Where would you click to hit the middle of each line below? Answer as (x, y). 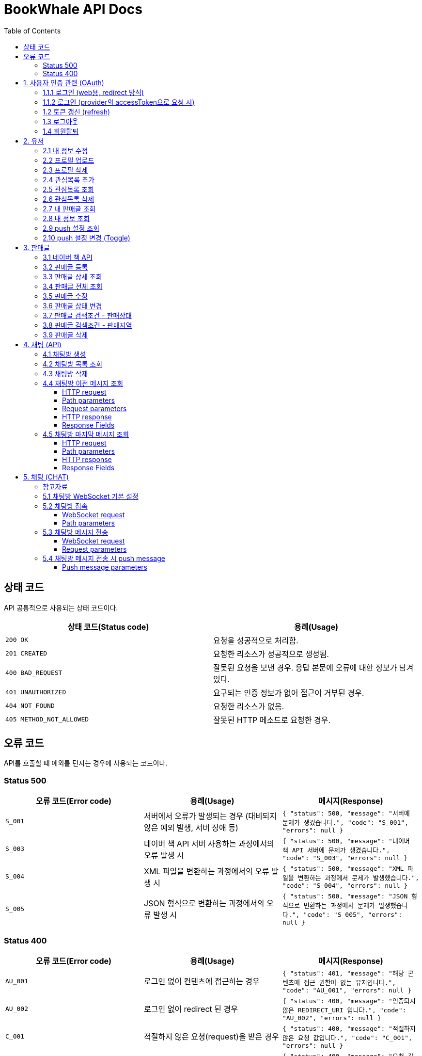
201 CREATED (26, 654)
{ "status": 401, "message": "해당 (343, 973)
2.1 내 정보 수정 (65, 150)
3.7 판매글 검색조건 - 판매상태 (87, 315)
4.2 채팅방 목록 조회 (73, 364)
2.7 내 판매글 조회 (69, 208)
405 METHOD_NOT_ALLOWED (47, 720)
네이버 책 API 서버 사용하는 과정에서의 (209, 843)
